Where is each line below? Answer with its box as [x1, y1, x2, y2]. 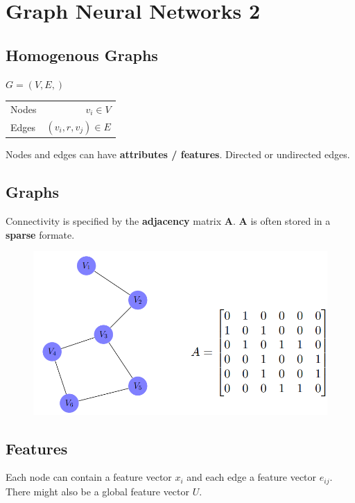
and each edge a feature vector [187, 470, 317, 484]
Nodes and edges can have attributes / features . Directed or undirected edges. [6, 147, 350, 162]
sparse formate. [6, 227, 75, 241]
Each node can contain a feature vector [6, 470, 172, 484]
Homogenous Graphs [6, 44, 158, 65]
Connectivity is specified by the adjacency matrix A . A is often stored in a [6, 214, 331, 228]
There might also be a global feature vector [6, 484, 190, 498]
